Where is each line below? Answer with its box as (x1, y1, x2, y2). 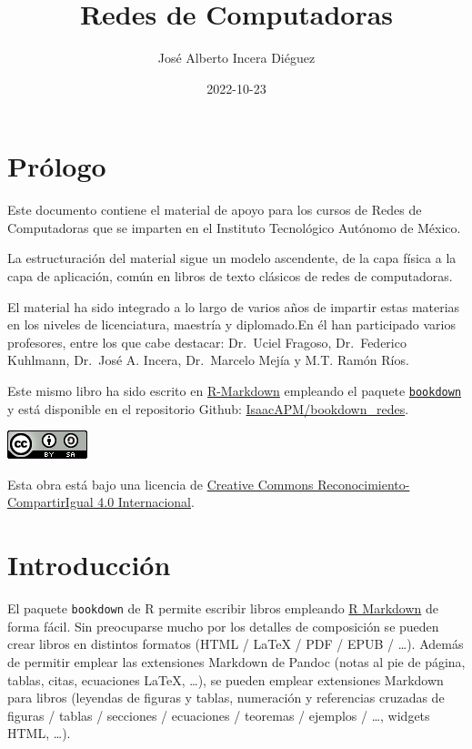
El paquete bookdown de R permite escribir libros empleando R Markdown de (7, 599, 438, 618)
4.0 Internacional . (97, 492, 195, 511)
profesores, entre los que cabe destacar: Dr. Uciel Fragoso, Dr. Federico (7, 332, 407, 351)
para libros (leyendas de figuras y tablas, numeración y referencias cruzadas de (7, 688, 445, 707)
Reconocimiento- (317, 474, 410, 493)
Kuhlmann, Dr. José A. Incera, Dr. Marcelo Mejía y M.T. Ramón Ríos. (7, 350, 409, 369)
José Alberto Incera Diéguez (157, 48, 316, 67)
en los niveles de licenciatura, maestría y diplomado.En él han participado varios (7, 315, 457, 334)
